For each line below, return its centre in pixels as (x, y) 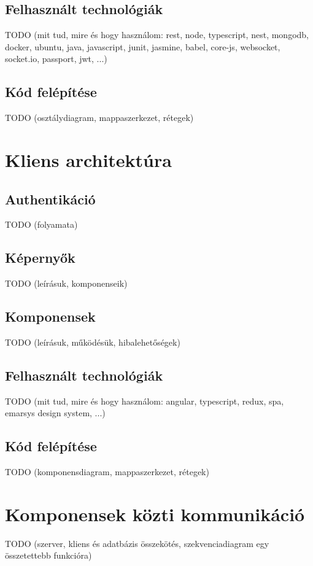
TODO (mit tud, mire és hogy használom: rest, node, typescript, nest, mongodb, (157, 35)
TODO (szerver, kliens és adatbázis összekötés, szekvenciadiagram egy (137, 543)
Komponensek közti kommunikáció (155, 514)
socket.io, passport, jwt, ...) (56, 59)
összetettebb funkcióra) (48, 555)
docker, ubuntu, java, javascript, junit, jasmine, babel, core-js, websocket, (143, 46)
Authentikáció (50, 199)
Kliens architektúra (88, 159)
